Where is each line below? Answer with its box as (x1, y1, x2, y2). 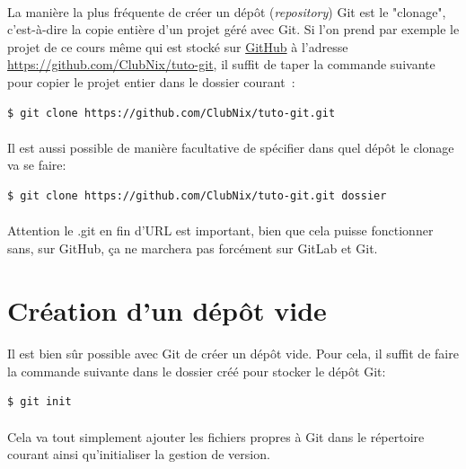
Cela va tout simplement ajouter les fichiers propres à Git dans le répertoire (7, 427, 425, 446)
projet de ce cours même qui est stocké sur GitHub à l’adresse (7, 37, 348, 56)
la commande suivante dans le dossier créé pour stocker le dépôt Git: (7, 361, 386, 380)
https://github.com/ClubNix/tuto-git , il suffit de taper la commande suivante (7, 55, 435, 74)
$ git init (7, 395, 72, 409)
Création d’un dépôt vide (7, 291, 327, 328)
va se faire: (7, 155, 66, 174)
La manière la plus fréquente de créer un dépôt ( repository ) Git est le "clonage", (7, 2, 446, 21)
